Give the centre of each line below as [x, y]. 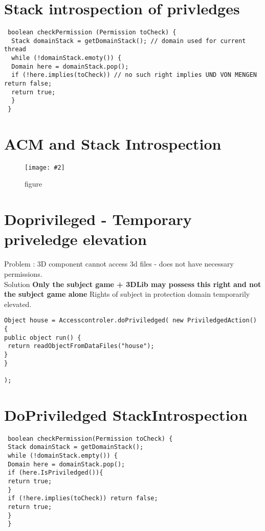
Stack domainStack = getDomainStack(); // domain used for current [129, 41]
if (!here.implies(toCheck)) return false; [83, 498]
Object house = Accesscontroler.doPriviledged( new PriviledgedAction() [130, 321]
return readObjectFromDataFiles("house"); [81, 346]
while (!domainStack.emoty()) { [67, 58]
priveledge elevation [75, 239]
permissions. [23, 273]
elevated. [18, 304]
